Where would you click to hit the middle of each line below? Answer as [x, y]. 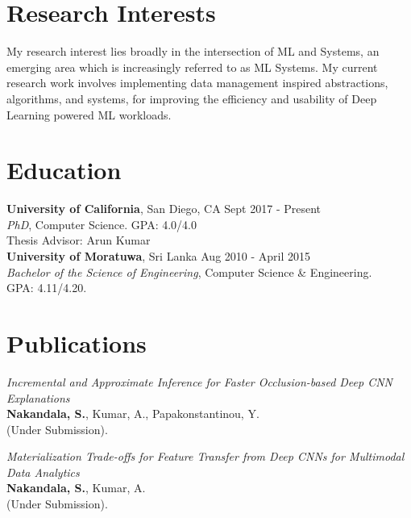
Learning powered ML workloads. [89, 114]
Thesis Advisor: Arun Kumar [79, 240]
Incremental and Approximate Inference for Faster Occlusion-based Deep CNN [200, 381]
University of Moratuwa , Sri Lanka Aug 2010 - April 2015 [158, 256]
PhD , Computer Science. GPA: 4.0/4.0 [102, 224]
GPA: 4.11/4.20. [47, 288]
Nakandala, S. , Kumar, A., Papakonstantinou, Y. [133, 414]
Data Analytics [43, 472]
